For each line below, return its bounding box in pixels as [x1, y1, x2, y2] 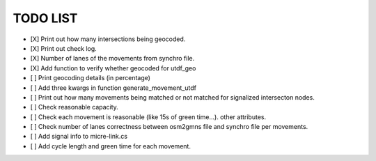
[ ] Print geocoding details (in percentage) [30, 74, 151, 82]
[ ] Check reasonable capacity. [30, 103, 118, 112]
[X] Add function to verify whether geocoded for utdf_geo [30, 63, 196, 72]
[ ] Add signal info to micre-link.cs [30, 132, 128, 141]
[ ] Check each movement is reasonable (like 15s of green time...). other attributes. [30, 112, 267, 121]
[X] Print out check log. [30, 44, 97, 52]
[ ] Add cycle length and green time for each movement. [30, 141, 191, 150]
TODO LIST [13, 10, 78, 26]
